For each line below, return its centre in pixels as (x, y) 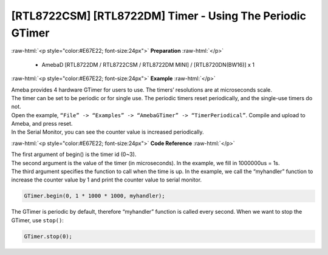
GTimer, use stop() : (37, 220)
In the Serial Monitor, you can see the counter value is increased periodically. (108, 132)
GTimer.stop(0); (48, 236)
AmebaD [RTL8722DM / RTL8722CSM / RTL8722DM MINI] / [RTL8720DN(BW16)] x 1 (148, 64)
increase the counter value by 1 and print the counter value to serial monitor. (107, 180)
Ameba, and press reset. (42, 124)
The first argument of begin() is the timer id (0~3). (74, 154)
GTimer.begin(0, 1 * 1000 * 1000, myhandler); (94, 196)
